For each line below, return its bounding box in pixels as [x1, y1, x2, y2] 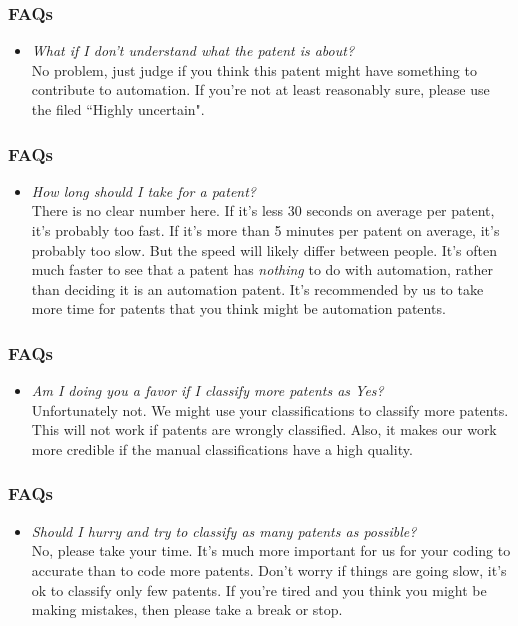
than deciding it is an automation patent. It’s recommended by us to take [31, 278, 484, 299]
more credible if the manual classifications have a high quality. [31, 438, 413, 459]
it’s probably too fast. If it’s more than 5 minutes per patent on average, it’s [31, 220, 500, 240]
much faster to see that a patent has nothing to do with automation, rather [31, 259, 493, 280]
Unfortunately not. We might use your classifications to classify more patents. [31, 399, 509, 420]
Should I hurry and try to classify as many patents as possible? [31, 520, 417, 541]
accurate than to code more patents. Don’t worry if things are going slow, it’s [31, 559, 507, 580]
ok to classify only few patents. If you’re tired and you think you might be [31, 579, 487, 600]
